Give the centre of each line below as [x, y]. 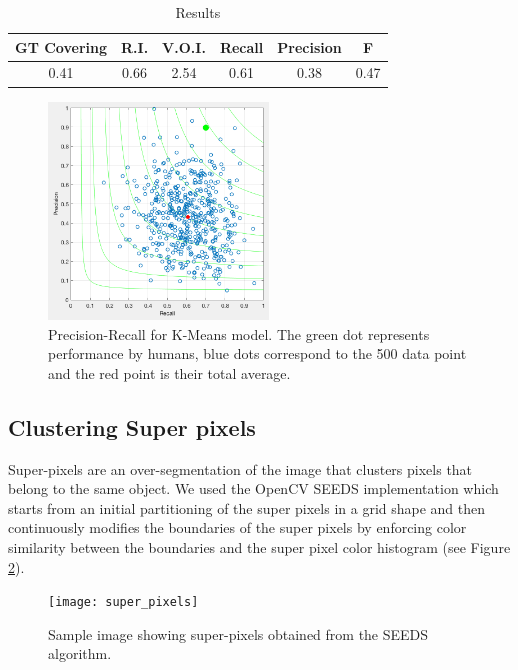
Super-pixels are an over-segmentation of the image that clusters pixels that [240, 468]
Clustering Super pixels [132, 426]
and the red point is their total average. [169, 372]
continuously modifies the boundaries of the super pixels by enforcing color [237, 527]
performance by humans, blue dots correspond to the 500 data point [257, 353]
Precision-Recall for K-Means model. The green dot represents [239, 333]
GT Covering [61, 46]
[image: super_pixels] [123, 602]
